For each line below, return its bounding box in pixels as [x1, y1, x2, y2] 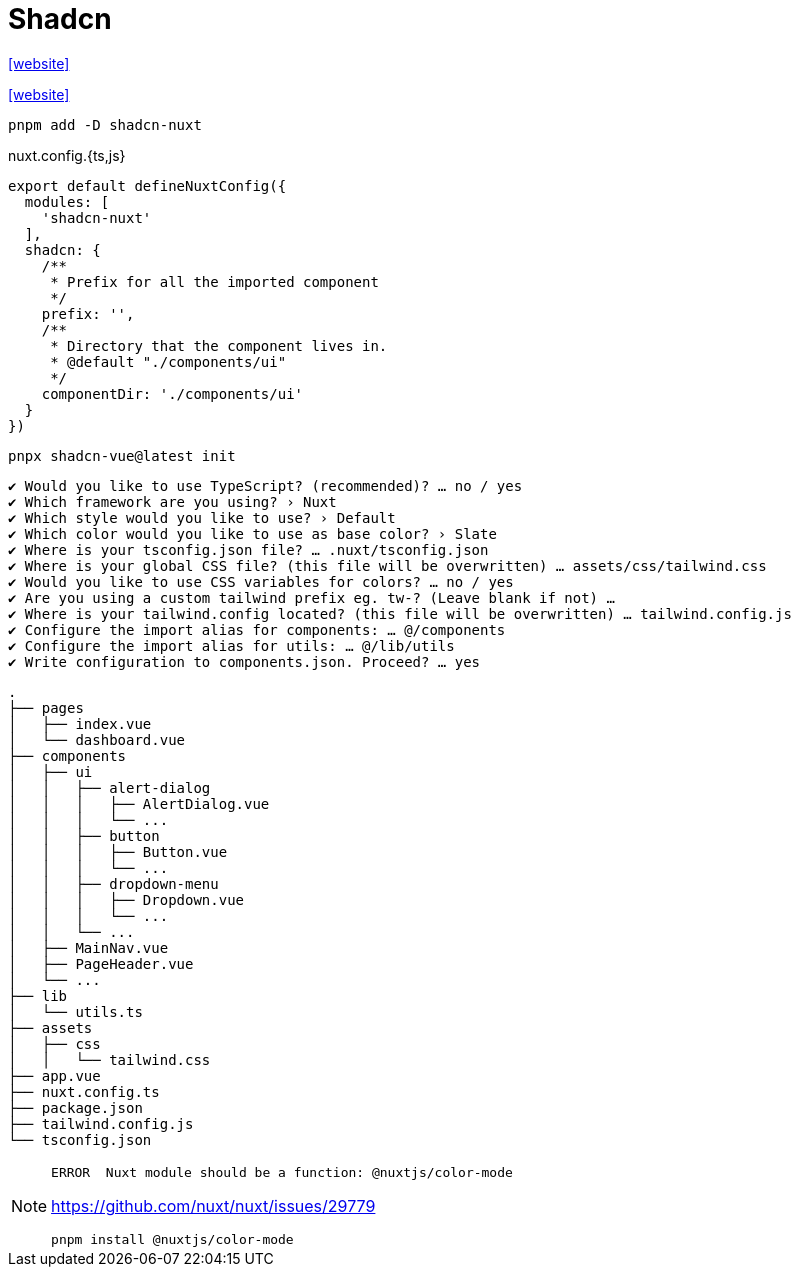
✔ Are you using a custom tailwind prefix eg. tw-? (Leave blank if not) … [8, 589, 615, 606]
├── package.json [8, 1099, 143, 1116]
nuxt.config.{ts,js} [8, 146, 126, 164]
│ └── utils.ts [8, 1003, 143, 1020]
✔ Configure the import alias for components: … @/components [8, 621, 506, 638]
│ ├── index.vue [8, 715, 152, 732]
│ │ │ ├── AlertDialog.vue [8, 795, 270, 812]
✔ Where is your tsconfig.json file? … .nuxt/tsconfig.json [8, 541, 489, 558]
